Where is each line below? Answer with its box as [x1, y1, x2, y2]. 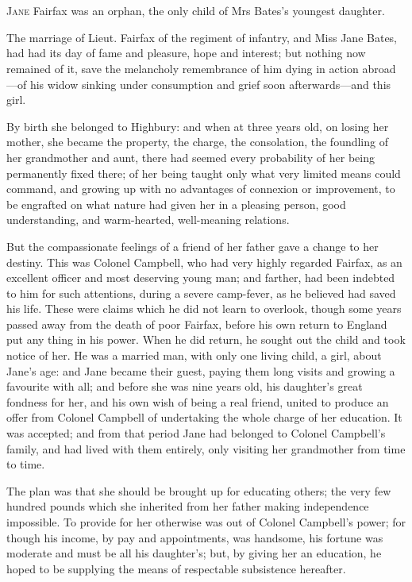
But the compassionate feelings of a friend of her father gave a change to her [6, 237, 379, 254]
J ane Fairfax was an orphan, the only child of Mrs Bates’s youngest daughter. [6, 2, 385, 19]
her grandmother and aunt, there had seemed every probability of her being [6, 148, 375, 165]
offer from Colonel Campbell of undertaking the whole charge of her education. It [6, 409, 402, 426]
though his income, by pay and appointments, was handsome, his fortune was [6, 529, 383, 545]
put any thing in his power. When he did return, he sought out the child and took [6, 331, 406, 348]
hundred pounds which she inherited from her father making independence [6, 498, 369, 515]
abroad [362, 60, 396, 76]
